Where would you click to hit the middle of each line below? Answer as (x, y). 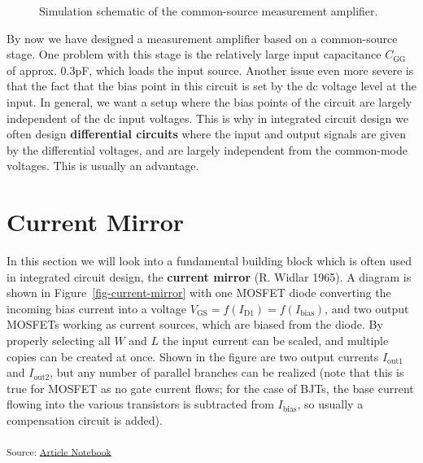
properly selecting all (59, 341)
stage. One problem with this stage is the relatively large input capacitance (194, 54)
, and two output (367, 308)
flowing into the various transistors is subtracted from (140, 404)
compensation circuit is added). (85, 420)
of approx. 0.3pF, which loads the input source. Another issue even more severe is (210, 70)
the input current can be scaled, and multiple (275, 341)
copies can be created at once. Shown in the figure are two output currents (193, 356)
